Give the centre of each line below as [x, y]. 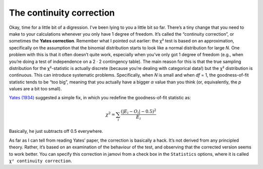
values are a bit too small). [35, 89]
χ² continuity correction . [41, 161]
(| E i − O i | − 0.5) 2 [139, 112]
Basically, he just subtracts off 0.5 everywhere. [56, 131]
